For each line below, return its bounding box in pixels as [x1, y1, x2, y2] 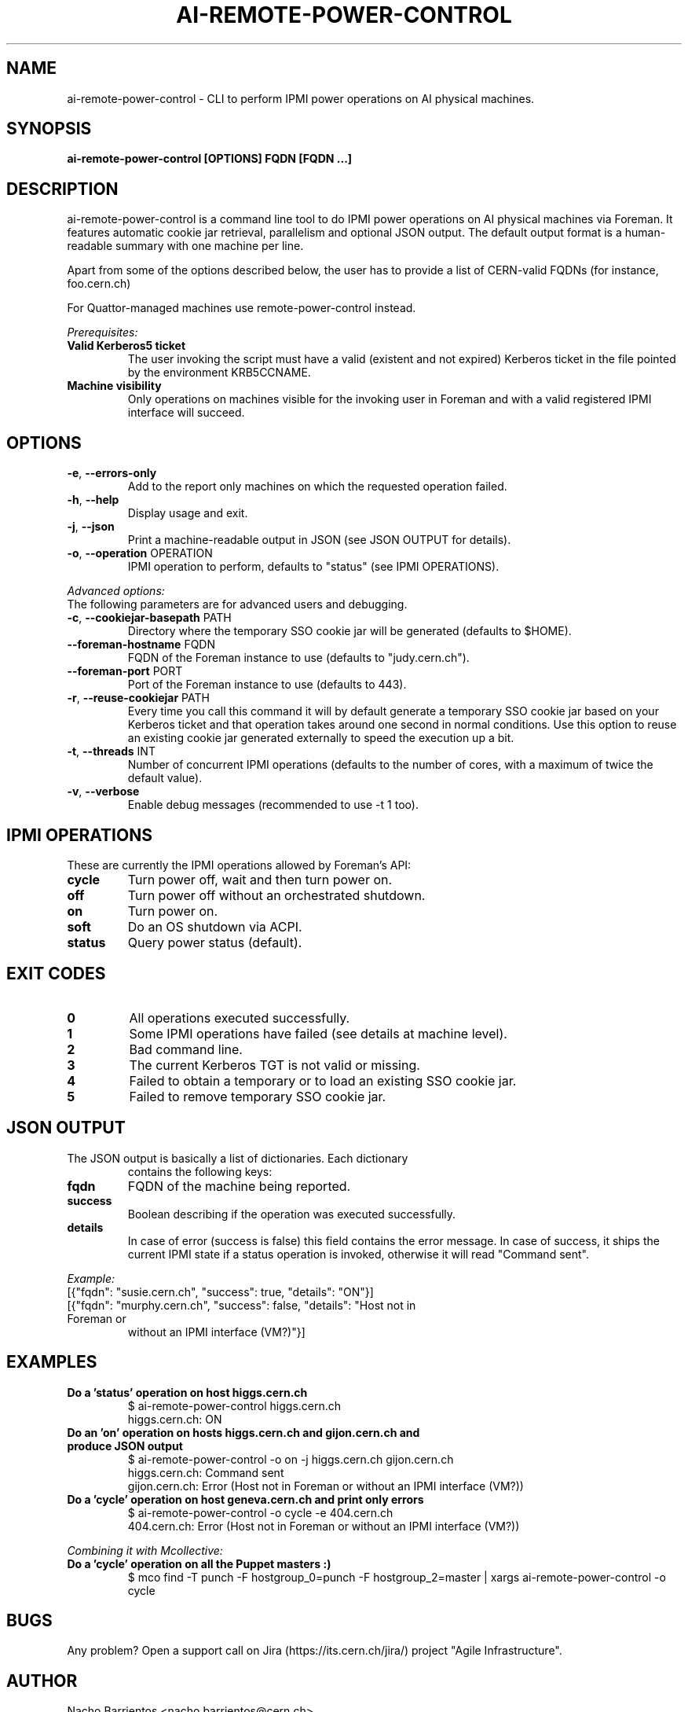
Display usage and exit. [127, 506, 248, 520]
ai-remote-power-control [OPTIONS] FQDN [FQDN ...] [67, 152, 353, 166]
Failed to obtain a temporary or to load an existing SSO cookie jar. [129, 1072, 517, 1089]
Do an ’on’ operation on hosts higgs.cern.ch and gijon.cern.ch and [67, 1425, 420, 1439]
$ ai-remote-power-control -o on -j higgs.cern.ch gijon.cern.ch [127, 1452, 454, 1466]
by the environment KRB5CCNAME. [127, 366, 311, 380]
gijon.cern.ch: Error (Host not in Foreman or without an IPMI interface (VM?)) [127, 1479, 524, 1493]
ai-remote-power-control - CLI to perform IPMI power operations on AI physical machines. [67, 91, 535, 105]
